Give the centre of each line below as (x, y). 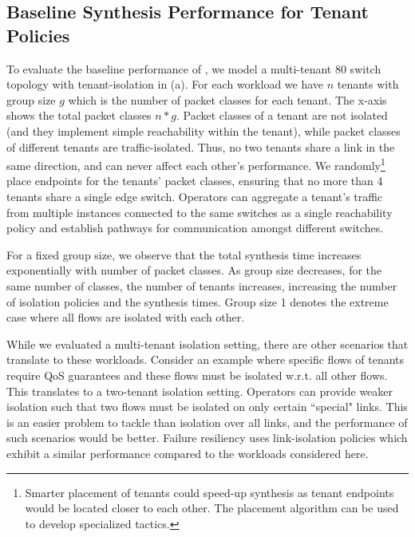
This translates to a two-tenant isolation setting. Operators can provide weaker (200, 391)
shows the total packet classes (79, 115)
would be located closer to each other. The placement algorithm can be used (212, 508)
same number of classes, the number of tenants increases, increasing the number (202, 285)
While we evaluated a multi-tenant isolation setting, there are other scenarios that (207, 344)
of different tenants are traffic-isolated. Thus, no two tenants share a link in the (201, 146)
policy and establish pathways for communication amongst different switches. (195, 228)
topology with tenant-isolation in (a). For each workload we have (165, 84)
